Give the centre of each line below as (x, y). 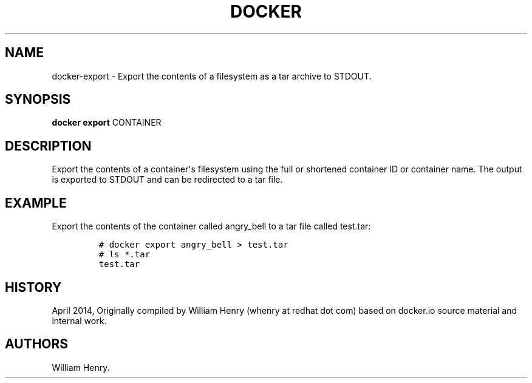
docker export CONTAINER (107, 123)
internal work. (79, 320)
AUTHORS (37, 344)
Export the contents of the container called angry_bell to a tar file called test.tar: (211, 226)
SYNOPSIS (38, 100)
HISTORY (33, 287)
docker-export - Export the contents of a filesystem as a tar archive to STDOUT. (212, 76)
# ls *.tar (124, 255)
